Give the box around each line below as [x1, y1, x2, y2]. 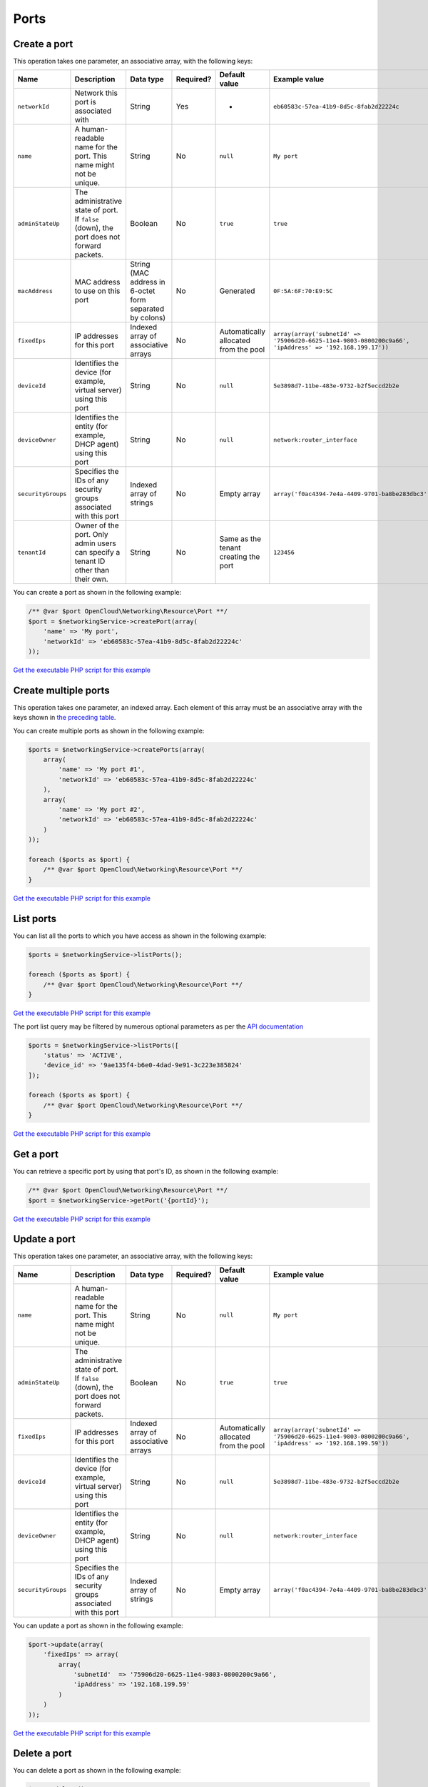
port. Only [74, 530, 108, 540]
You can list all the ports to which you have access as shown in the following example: [13, 931, 267, 940]
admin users [74, 538, 117, 548]
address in [130, 277, 165, 287]
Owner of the [74, 520, 119, 530]
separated [130, 304, 164, 314]
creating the [219, 552, 260, 562]
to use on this [74, 286, 121, 296]
